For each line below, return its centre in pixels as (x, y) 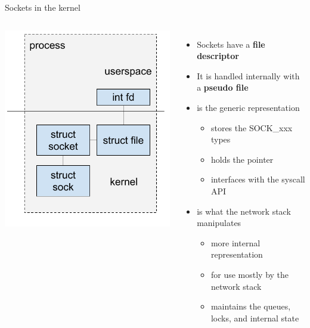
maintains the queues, (251, 306)
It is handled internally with (248, 75)
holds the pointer (242, 159)
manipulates (219, 223)
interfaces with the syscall (258, 179)
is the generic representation (248, 107)
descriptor (218, 56)
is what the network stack (244, 211)
